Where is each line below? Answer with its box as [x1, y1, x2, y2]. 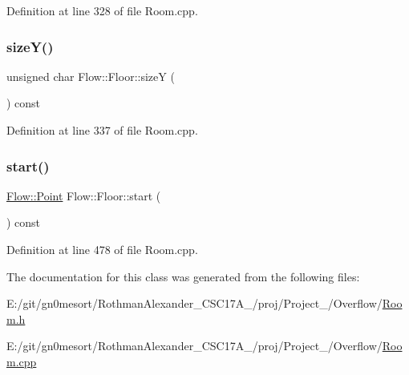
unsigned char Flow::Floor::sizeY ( [6, 67, 175, 84]
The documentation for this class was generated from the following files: [6, 268, 360, 284]
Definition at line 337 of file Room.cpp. [6, 122, 198, 138]
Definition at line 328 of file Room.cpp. [6, 2, 198, 18]
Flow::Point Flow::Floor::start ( [6, 187, 161, 204]
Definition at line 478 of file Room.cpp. [6, 241, 198, 257]
